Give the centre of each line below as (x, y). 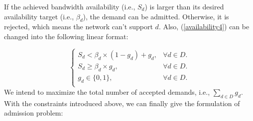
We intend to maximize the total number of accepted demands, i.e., (107, 91)
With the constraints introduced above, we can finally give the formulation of (122, 103)
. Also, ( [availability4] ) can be (204, 27)
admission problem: (34, 113)
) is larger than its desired (184, 6)
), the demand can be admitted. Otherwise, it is (156, 16)
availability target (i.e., (39, 16)
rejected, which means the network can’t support (78, 27)
